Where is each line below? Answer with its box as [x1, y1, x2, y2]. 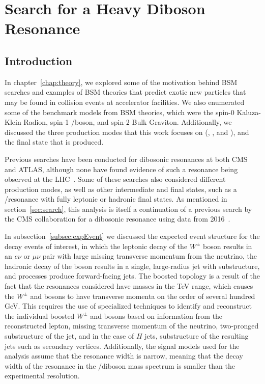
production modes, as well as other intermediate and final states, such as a [5, 183, 237, 194]
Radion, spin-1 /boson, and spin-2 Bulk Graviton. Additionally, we [23, 117, 232, 127]
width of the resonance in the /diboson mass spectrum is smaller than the [5, 360, 235, 371]
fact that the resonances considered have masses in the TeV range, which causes [5, 281, 253, 291]
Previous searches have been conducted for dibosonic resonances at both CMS [5, 153, 248, 164]
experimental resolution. [5, 370, 80, 381]
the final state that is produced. [5, 136, 104, 147]
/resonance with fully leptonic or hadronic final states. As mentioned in [5, 194, 227, 204]
